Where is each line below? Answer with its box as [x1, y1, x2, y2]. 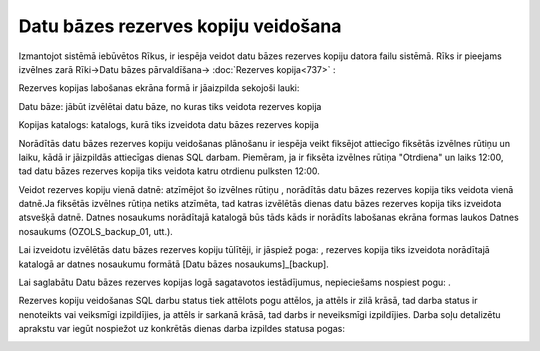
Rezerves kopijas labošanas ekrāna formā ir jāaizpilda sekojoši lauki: [18, 82, 300, 94]
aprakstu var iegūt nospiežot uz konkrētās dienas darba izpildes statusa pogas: [18, 323, 345, 335]
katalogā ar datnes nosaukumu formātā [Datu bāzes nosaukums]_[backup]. [18, 258, 329, 270]
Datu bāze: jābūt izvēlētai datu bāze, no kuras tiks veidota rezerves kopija [18, 100, 322, 112]
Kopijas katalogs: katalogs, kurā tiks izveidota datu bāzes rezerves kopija [18, 119, 320, 131]
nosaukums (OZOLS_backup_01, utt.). [18, 225, 174, 237]
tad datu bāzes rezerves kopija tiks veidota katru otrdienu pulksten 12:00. [18, 165, 320, 177]
